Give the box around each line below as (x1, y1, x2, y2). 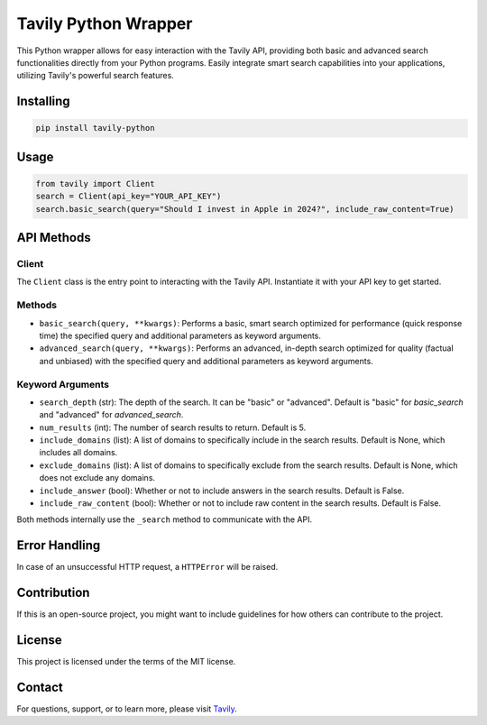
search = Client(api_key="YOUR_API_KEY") (35, 191, 222, 202)
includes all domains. (39, 447, 118, 458)
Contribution (16, 585, 90, 601)
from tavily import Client (35, 179, 155, 188)
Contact (16, 679, 63, 694)
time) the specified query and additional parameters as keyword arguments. (39, 330, 322, 341)
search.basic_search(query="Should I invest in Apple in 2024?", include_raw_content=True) (35, 204, 455, 214)
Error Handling (16, 537, 101, 554)
